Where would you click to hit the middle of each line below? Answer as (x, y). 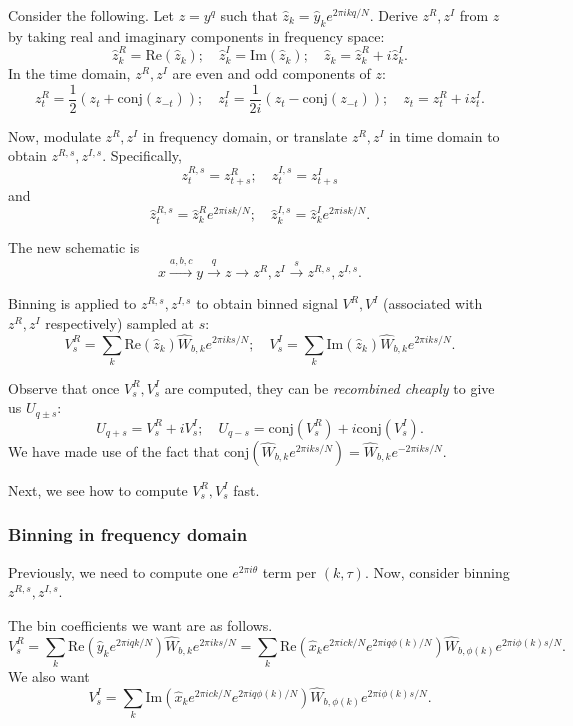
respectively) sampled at (119, 322)
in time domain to (444, 135)
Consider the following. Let (91, 15)
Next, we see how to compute (98, 489)
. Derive (393, 15)
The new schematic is (74, 246)
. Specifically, (142, 155)
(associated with (433, 303)
